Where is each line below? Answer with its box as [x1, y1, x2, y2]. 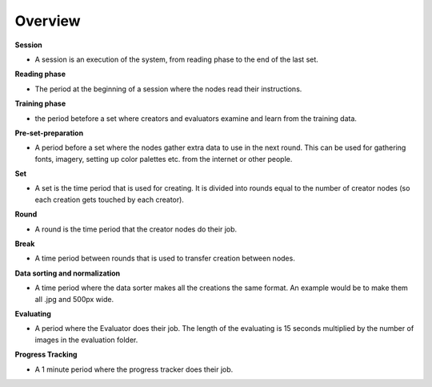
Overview [14, 12, 81, 30]
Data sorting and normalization [14, 268, 121, 278]
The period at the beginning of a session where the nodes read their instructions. [34, 84, 302, 94]
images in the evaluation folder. [34, 335, 138, 345]
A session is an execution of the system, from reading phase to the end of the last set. [34, 54, 319, 64]
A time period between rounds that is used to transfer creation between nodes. [34, 253, 295, 264]
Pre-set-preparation [14, 128, 84, 138]
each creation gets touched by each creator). [34, 195, 184, 204]
